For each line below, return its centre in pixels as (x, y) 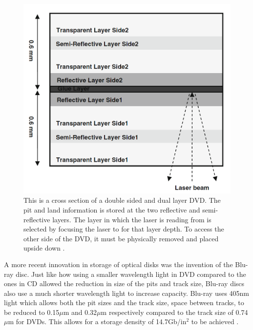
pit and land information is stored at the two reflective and (112, 209)
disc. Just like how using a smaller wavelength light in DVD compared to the (131, 274)
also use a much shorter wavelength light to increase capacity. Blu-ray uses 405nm (127, 293)
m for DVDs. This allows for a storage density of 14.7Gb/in (97, 321)
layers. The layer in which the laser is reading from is (132, 219)
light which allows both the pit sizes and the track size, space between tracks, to (124, 302)
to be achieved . (215, 321)
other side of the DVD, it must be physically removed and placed (121, 238)
